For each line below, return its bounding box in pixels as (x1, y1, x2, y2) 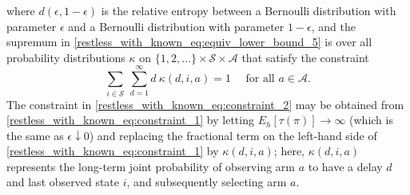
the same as (6, 127, 64, 143)
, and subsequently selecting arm (126, 174, 287, 190)
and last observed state (6, 174, 120, 190)
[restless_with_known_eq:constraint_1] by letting (6, 111, 254, 128)
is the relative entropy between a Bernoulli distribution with (101, 2, 396, 18)
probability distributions (6, 49, 125, 65)
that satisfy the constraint (241, 49, 369, 65)
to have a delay (308, 158, 383, 174)
